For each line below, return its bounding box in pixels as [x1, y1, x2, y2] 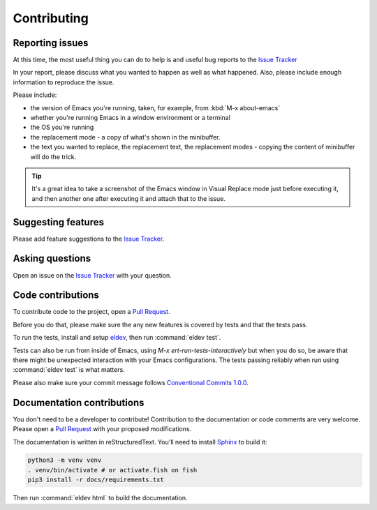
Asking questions [13, 253, 91, 264]
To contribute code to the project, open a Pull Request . [13, 308, 170, 316]
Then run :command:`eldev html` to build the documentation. [13, 494, 188, 502]
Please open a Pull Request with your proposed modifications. [13, 425, 192, 433]
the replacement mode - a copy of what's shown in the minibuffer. [30, 133, 221, 141]
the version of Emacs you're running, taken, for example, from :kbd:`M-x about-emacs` [30, 103, 281, 112]
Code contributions [13, 290, 99, 301]
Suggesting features [13, 216, 105, 228]
